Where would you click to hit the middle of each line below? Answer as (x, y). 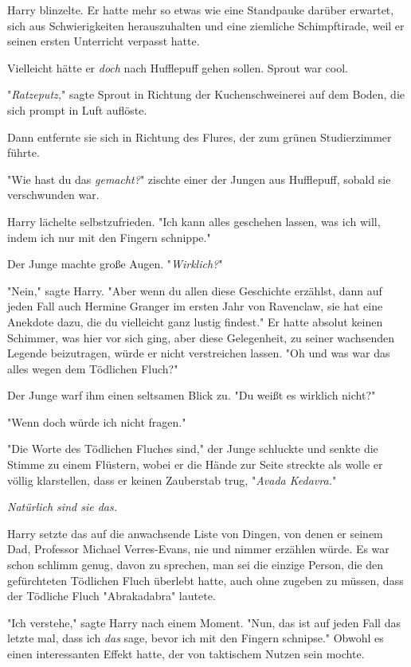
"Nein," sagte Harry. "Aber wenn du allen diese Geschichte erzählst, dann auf (195, 290)
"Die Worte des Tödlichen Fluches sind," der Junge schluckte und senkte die (193, 449)
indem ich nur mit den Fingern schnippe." (109, 237)
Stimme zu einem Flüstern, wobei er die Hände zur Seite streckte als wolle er (195, 464)
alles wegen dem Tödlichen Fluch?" (93, 368)
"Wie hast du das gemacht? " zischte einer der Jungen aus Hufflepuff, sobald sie (199, 179)
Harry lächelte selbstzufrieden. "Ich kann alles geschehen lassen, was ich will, (194, 221)
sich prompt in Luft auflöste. (77, 109)
